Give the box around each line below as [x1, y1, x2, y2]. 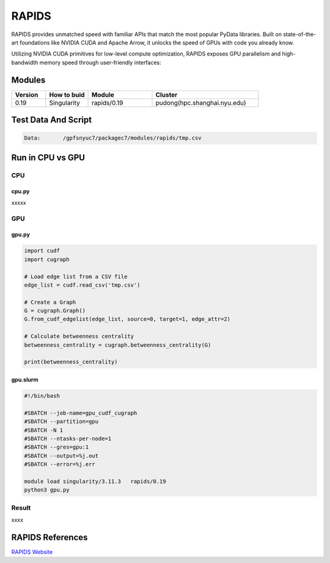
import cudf [24, 248, 61, 254]
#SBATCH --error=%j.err [24, 461, 96, 468]
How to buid [49, 90, 85, 99]
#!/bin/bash [24, 392, 61, 399]
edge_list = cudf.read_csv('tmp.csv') [24, 281, 141, 289]
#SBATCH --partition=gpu [24, 418, 99, 425]
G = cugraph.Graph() [24, 307, 86, 314]
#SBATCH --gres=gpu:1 [24, 444, 89, 451]
